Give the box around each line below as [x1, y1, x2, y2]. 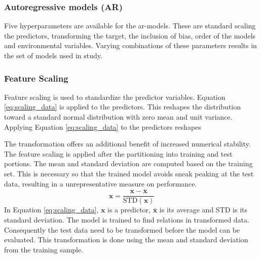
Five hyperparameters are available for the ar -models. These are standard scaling [4, 20, 256, 31]
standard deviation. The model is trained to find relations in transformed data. [4, 214, 249, 225]
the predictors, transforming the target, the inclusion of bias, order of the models [4, 30, 256, 41]
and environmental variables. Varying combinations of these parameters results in [4, 40, 257, 51]
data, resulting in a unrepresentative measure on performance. [4, 178, 197, 189]
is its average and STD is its [159, 204, 247, 215]
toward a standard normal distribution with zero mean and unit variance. [4, 112, 233, 122]
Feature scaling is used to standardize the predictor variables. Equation [4, 91, 226, 102]
